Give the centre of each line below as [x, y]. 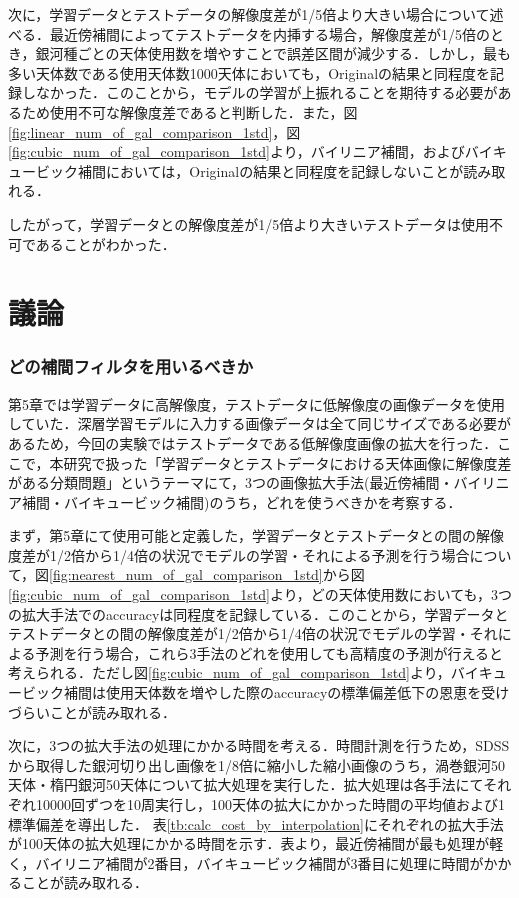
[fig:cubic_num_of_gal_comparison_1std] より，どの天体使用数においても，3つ [260, 594]
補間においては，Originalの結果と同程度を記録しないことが [270, 170]
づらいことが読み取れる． [92, 711]
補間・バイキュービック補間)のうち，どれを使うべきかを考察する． [241, 501]
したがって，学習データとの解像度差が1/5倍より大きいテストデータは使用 [248, 223]
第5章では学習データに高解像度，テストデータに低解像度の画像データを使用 [256, 403]
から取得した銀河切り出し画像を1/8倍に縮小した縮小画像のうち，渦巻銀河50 [256, 764]
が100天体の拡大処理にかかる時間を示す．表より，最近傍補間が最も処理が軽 [256, 843]
